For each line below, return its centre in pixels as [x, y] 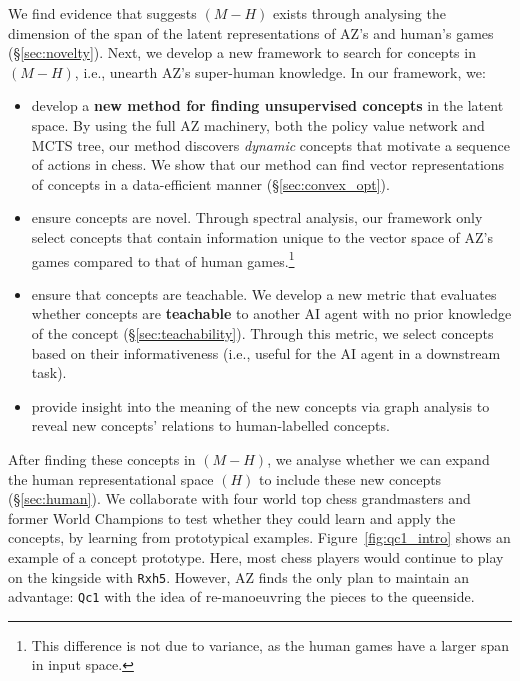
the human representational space [111, 478]
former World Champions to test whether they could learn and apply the [232, 517]
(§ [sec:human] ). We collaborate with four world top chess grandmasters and [239, 498]
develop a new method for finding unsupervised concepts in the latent [267, 105]
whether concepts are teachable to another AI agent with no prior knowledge [271, 313]
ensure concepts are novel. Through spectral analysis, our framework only [257, 217]
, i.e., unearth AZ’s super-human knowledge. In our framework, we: [280, 71]
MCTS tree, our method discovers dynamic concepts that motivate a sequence [270, 144]
